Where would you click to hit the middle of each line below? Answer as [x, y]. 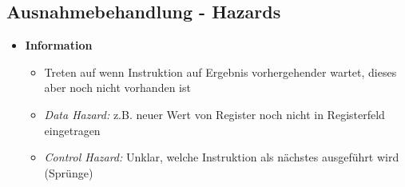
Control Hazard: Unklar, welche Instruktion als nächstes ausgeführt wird [222, 157]
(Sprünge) [69, 172]
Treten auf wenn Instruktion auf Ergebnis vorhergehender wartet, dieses [220, 72]
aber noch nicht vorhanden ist [117, 88]
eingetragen [72, 130]
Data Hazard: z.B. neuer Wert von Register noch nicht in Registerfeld [214, 114]
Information [59, 45]
